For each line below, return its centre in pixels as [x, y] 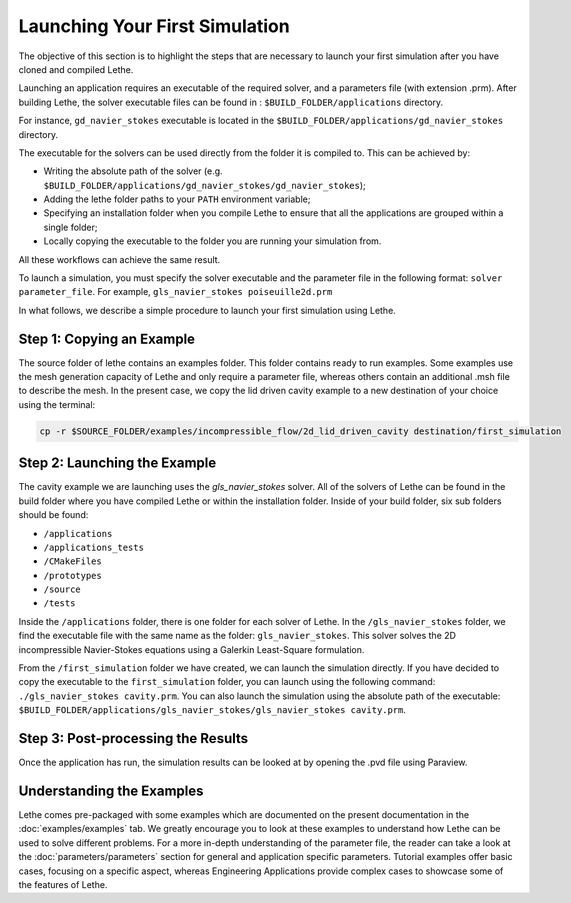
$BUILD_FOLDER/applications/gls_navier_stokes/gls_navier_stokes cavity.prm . [212, 710]
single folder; [70, 227]
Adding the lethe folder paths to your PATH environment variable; [177, 199]
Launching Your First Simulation [154, 26]
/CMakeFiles [72, 561]
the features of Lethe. [63, 884]
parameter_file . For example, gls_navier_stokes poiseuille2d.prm [175, 292]
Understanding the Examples [111, 790]
